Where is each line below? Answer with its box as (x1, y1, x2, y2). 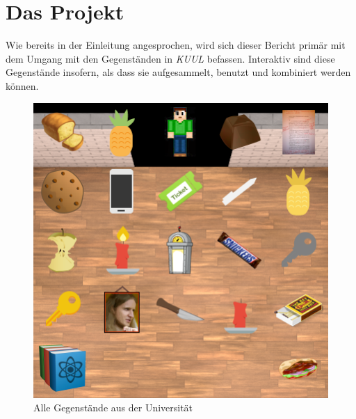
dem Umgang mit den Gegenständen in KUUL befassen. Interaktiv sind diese (6, 51, 335, 65)
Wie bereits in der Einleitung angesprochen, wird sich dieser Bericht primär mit (6, 38, 346, 52)
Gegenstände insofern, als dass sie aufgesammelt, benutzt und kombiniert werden (6, 65, 351, 79)
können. (6, 78, 39, 93)
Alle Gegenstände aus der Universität (33, 400, 193, 415)
